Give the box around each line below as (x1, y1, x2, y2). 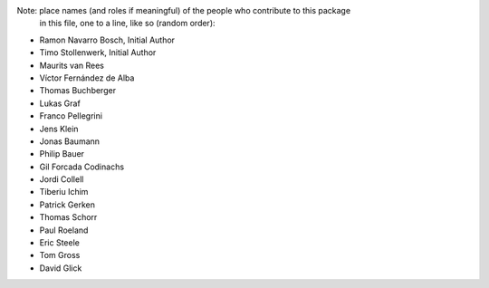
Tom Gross (39, 250, 81, 261)
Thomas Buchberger (39, 85, 117, 96)
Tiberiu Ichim (39, 187, 89, 197)
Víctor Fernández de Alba (39, 72, 135, 83)
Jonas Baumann (39, 136, 100, 147)
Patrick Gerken (39, 199, 95, 210)
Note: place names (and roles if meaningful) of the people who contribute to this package (16, 5, 351, 15)
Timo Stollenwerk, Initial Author (39, 47, 157, 58)
